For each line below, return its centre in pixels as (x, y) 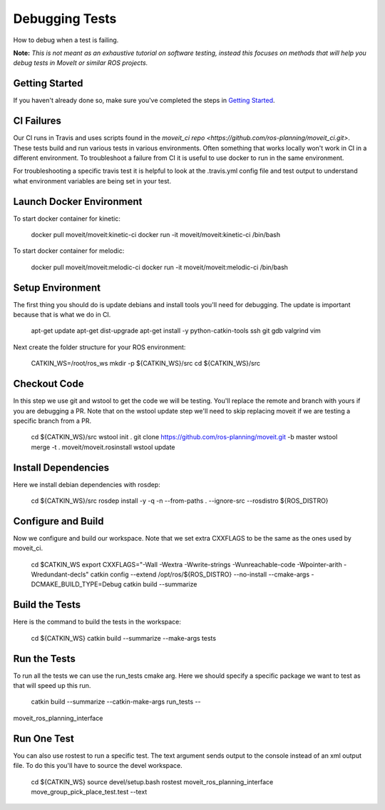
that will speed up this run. (52, 686)
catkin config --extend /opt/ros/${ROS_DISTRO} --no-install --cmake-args (200, 574)
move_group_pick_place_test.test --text (89, 791)
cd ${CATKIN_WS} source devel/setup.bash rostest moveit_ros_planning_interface (152, 781)
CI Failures (37, 121)
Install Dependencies (61, 467)
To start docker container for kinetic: (67, 219)
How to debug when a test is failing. (66, 40)
